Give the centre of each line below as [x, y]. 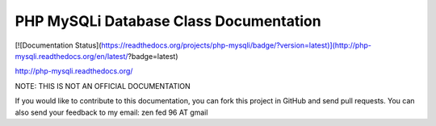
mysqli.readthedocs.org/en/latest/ [71, 56]
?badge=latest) [153, 56]
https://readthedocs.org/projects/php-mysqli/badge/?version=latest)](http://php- [236, 45]
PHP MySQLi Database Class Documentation [168, 21]
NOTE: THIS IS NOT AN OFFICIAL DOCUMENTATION [103, 86]
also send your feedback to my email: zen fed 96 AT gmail [111, 112]
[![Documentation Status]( [58, 45]
